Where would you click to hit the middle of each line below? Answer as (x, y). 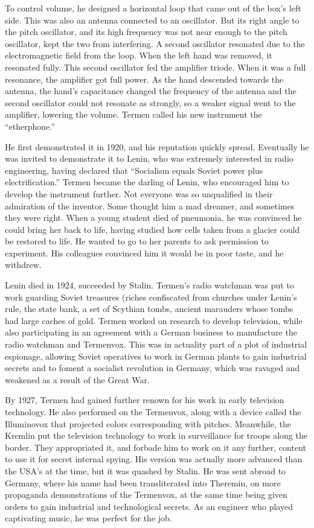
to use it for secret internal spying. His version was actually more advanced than (154, 459)
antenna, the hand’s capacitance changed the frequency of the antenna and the (151, 91)
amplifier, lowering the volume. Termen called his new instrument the (133, 114)
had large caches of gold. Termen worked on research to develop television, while (154, 320)
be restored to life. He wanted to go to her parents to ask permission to (137, 241)
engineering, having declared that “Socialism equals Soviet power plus (134, 170)
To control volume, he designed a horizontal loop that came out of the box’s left (153, 8)
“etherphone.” (30, 126)
